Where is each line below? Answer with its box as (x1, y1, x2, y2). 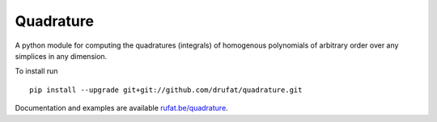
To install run (15, 66, 58, 76)
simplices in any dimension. (15, 51, 108, 61)
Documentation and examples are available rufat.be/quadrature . (15, 103, 228, 113)
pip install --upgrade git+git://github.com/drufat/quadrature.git (29, 85, 303, 95)
